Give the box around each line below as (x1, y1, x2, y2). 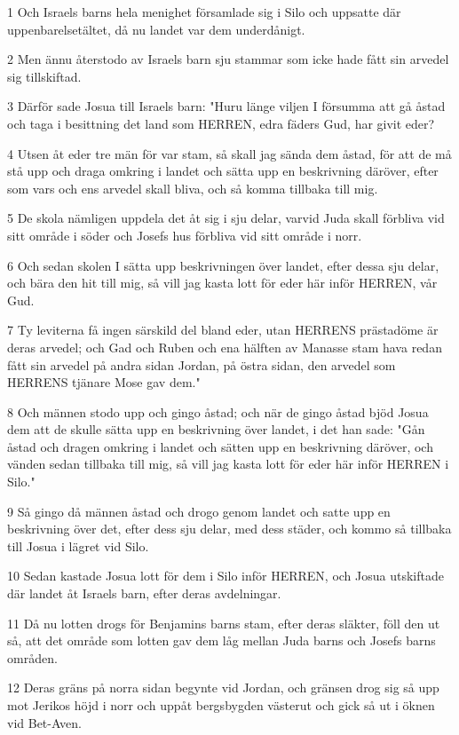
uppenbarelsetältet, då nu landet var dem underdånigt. (7, 20, 305, 38)
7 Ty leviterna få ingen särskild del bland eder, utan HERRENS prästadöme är (7, 320, 439, 339)
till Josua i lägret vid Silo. (7, 536, 149, 555)
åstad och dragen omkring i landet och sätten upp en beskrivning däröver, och (7, 437, 433, 455)
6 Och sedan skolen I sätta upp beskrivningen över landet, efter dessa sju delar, (7, 256, 439, 274)
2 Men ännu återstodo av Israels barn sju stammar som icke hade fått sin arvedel (7, 50, 449, 68)
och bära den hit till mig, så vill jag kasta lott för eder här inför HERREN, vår (7, 273, 438, 292)
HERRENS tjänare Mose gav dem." (7, 373, 201, 391)
